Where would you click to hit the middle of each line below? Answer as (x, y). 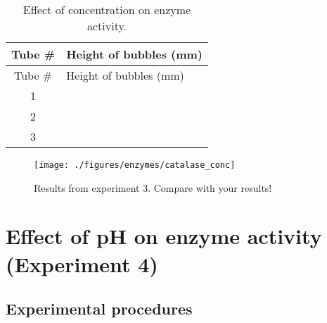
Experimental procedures (99, 309)
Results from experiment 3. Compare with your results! (153, 187)
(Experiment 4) (82, 263)
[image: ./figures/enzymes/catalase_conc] (135, 165)
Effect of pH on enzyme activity (164, 236)
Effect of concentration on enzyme (107, 10)
